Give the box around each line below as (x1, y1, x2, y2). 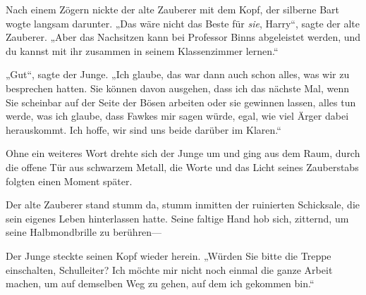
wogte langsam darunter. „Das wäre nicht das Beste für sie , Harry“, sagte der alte (6, 15, 360, 30)
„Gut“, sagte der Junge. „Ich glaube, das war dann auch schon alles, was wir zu (6, 67, 350, 82)
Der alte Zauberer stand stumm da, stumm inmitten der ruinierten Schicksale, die (6, 197, 360, 212)
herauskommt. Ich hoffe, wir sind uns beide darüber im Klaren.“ (6, 122, 281, 137)
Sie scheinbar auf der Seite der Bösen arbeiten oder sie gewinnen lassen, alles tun (6, 94, 356, 109)
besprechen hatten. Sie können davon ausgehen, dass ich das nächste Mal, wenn (6, 80, 349, 95)
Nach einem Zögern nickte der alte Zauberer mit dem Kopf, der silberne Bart (6, 2, 340, 16)
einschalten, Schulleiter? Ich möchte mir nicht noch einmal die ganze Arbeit (6, 262, 333, 277)
